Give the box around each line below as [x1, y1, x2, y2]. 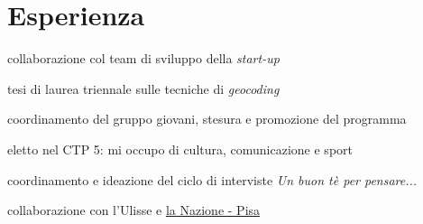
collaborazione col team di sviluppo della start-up [7, 49, 280, 68]
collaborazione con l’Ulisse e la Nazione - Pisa [7, 201, 261, 219]
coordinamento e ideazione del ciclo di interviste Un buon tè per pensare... [7, 170, 418, 189]
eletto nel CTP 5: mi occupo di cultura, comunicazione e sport [7, 139, 353, 158]
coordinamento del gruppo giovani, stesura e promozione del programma [7, 109, 407, 128]
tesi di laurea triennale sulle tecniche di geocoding [7, 79, 280, 98]
